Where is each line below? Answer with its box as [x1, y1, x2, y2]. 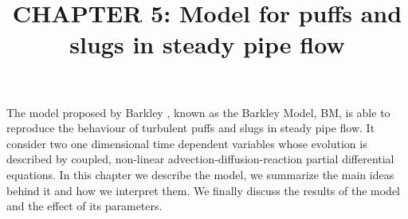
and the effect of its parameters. [6, 197, 163, 214]
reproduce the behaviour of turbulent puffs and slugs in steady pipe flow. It [6, 119, 375, 136]
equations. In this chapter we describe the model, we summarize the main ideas [6, 166, 394, 182]
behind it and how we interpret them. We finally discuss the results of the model [6, 182, 401, 198]
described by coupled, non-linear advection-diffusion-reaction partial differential [6, 151, 394, 167]
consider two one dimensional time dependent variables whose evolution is [6, 135, 367, 151]
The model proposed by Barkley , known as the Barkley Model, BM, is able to [6, 104, 390, 120]
